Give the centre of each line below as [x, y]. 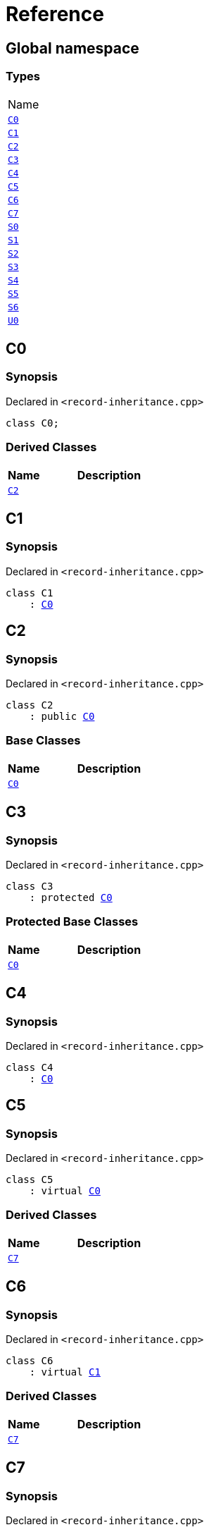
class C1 [30, 593]
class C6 [30, 1361]
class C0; [32, 423]
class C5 [30, 1180]
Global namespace [72, 48]
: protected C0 [71, 897]
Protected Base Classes [72, 922]
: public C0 [62, 716]
